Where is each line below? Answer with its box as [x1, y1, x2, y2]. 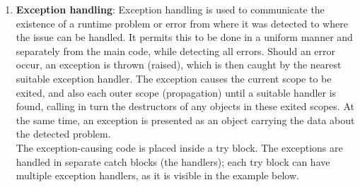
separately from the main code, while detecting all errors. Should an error [16, 43, 336, 58]
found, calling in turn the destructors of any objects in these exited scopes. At [16, 99, 354, 114]
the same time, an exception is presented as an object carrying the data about [16, 112, 355, 127]
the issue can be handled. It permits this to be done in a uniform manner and [16, 30, 353, 44]
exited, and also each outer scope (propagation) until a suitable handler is [16, 85, 337, 99]
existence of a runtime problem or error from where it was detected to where [16, 16, 348, 30]
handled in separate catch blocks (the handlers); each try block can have [16, 154, 330, 169]
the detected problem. [16, 126, 111, 141]
